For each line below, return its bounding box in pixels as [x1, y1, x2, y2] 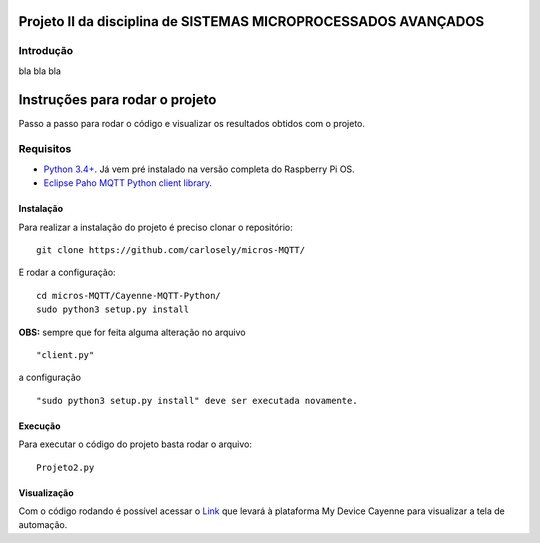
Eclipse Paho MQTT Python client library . [43, 177, 213, 189]
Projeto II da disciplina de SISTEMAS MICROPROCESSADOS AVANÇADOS [18, 13, 485, 30]
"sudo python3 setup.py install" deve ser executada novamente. [36, 395, 359, 406]
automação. [18, 519, 68, 531]
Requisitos [18, 142, 72, 156]
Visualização [18, 486, 74, 499]
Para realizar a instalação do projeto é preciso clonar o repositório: [18, 221, 294, 233]
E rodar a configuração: [18, 266, 116, 279]
